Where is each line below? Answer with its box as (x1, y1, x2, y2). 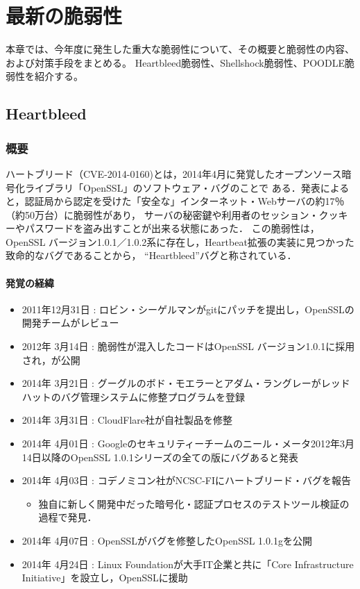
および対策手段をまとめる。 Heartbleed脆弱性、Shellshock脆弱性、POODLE (6, 55, 345, 69)
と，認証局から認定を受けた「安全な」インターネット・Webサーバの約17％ (6, 194, 345, 208)
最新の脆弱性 (6, 1, 123, 30)
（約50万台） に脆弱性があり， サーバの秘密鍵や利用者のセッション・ (6, 207, 319, 222)
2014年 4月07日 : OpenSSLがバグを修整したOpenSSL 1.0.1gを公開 (22, 533, 312, 547)
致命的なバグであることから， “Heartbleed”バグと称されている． (6, 248, 297, 263)
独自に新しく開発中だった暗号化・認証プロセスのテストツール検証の (38, 496, 350, 511)
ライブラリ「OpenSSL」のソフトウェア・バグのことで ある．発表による (24, 180, 350, 194)
